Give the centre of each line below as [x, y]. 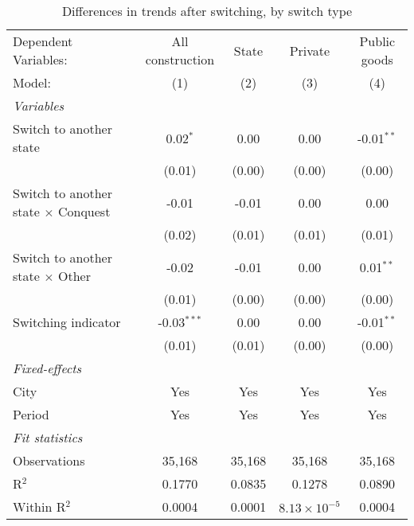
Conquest [84, 211]
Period [31, 414]
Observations [49, 460]
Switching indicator [67, 322]
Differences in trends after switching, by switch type [207, 11]
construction [180, 59]
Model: [32, 82]
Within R [39, 507]
